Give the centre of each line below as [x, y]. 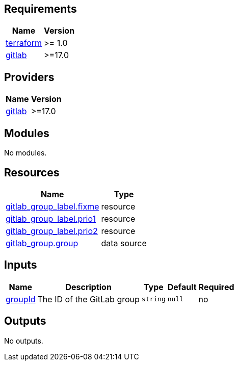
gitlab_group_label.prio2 [52, 231]
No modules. [25, 153]
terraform [24, 43]
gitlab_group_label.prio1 [51, 218]
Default [182, 287]
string [153, 299]
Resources [32, 172]
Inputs [21, 265]
